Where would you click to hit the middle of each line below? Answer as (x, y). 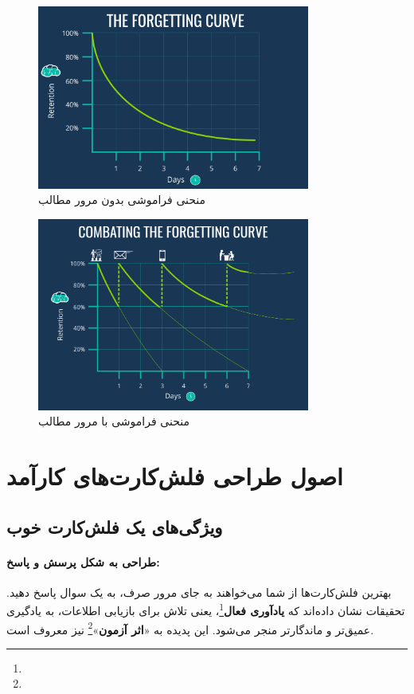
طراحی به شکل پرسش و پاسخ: (83, 561)
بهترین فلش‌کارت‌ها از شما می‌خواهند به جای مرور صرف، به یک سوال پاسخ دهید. (199, 592)
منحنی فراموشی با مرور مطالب (114, 421)
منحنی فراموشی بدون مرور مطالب (122, 200)
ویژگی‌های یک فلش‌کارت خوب (115, 526)
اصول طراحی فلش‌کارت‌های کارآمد (175, 475)
